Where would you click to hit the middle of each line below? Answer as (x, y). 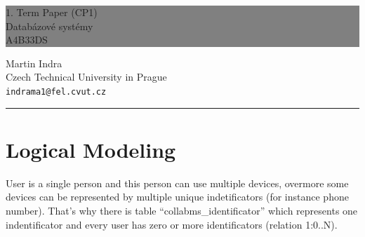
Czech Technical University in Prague (86, 77)
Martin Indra (34, 63)
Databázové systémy (49, 26)
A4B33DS (27, 40)
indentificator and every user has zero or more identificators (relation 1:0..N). (172, 224)
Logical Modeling (91, 149)
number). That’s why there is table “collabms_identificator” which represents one (182, 210)
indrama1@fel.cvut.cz (56, 92)
